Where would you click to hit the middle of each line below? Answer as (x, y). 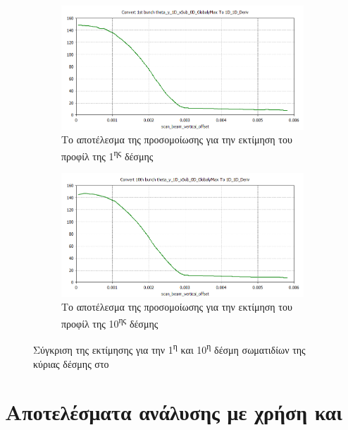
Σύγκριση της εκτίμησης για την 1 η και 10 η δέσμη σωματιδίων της (169, 348)
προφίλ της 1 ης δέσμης (107, 155)
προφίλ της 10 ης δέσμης (110, 322)
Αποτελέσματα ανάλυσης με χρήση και (174, 412)
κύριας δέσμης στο (71, 363)
